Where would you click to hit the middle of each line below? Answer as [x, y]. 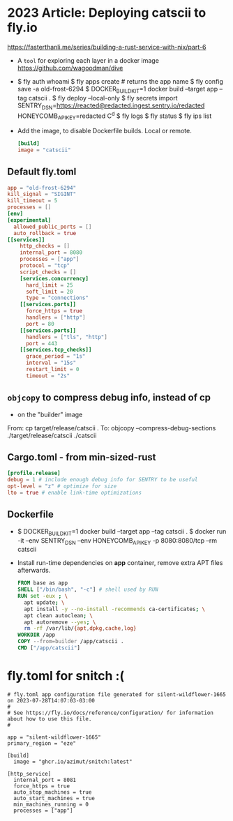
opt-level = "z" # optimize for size [62, 486]
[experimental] [29, 220]
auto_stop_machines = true [53, 792]
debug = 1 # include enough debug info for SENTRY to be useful [103, 480]
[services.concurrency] [54, 278]
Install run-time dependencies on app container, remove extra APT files [120, 563]
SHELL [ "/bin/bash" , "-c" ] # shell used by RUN [88, 590]
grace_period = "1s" [55, 356]
